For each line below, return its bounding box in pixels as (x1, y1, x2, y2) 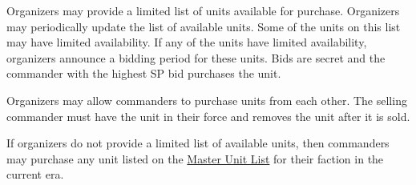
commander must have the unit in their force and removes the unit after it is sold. (6, 107, 410, 124)
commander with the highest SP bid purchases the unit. (6, 65, 281, 82)
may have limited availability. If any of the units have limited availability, (6, 34, 367, 50)
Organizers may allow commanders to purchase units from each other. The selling (6, 91, 407, 108)
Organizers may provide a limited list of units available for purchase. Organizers (6, 2, 400, 18)
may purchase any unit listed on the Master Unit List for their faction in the (6, 150, 384, 167)
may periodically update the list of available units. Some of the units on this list (6, 18, 401, 34)
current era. (6, 166, 64, 183)
